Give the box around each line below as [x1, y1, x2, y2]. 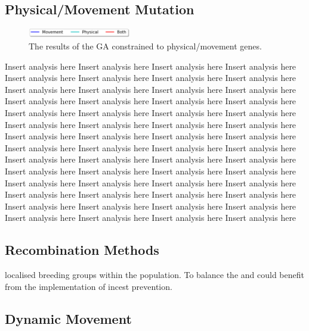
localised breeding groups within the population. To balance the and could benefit [5, 268, 304, 281]
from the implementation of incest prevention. [5, 280, 172, 292]
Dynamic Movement [5, 309, 132, 327]
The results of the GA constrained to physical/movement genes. [29, 40, 262, 52]
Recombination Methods [5, 241, 159, 259]
